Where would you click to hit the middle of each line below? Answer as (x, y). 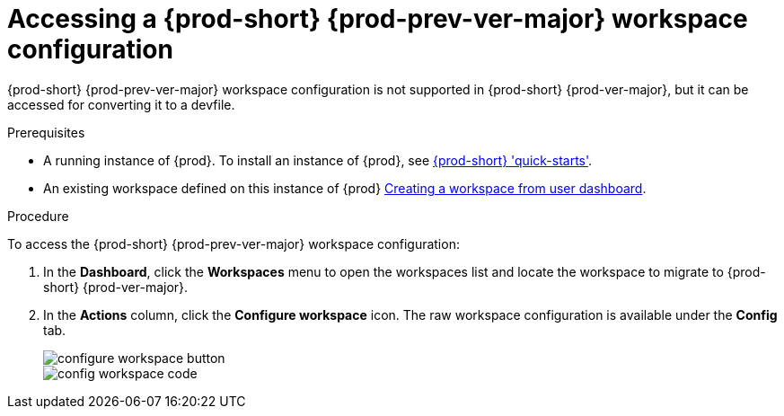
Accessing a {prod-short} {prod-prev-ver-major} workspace (378, 19)
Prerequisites (46, 132)
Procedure (38, 216)
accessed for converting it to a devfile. (121, 104)
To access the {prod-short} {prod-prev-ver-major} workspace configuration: (233, 243)
